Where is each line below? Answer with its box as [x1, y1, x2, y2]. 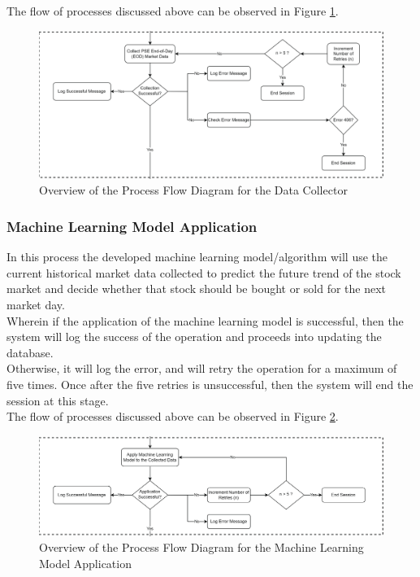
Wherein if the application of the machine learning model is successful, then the [6, 312, 404, 329]
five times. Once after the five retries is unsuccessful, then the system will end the [6, 375, 414, 392]
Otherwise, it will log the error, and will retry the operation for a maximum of [6, 360, 397, 377]
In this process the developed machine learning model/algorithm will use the [6, 248, 388, 265]
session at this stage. [6, 391, 109, 409]
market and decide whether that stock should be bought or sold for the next [6, 280, 387, 297]
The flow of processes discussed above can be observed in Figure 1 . [6, 2, 339, 19]
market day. [6, 295, 65, 313]
